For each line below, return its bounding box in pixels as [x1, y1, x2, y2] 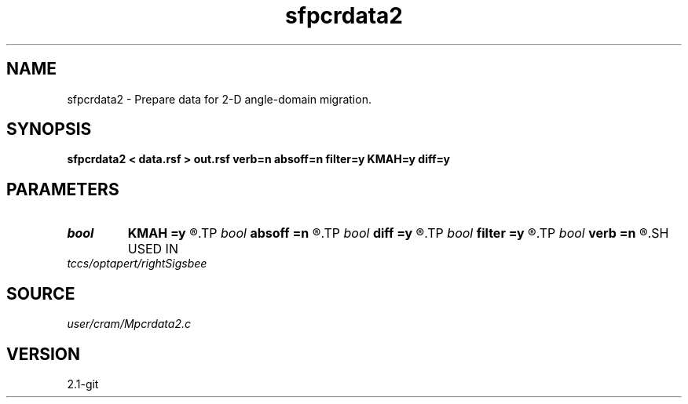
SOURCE [6, 283, 75, 304]
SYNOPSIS [6, 119, 92, 140]
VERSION [6, 344, 81, 364]
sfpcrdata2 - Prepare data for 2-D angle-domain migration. [67, 92, 371, 106]
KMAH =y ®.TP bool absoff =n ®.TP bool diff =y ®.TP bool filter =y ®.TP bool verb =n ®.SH [127, 225, 669, 242]
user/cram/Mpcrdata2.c [67, 317, 191, 331]
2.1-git [67, 377, 99, 391]
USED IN [127, 241, 178, 257]
